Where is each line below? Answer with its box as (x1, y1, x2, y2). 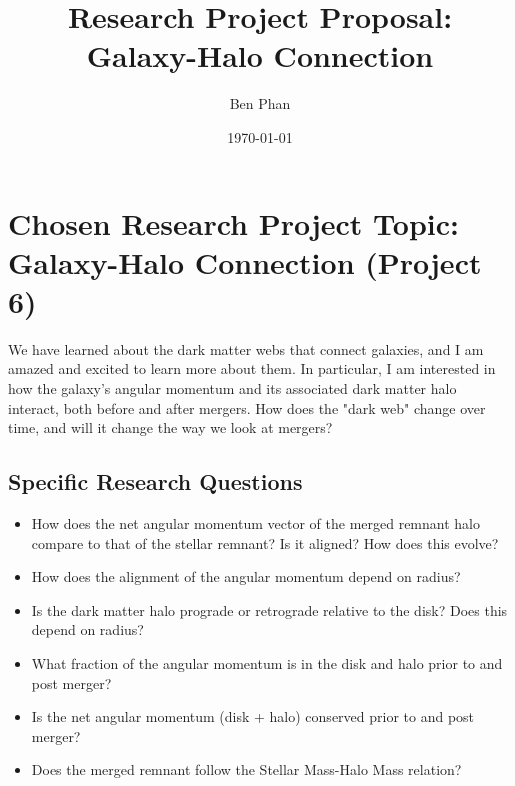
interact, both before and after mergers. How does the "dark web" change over (8, 397, 486, 418)
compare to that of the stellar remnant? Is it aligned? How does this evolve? (31, 532, 499, 553)
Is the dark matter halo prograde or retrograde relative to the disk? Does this (31, 599, 508, 620)
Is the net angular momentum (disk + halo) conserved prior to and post (31, 706, 475, 727)
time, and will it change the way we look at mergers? (8, 417, 333, 438)
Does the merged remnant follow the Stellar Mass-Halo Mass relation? (31, 759, 462, 780)
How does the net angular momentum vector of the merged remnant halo (31, 512, 480, 533)
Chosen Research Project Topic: (8, 202, 459, 243)
